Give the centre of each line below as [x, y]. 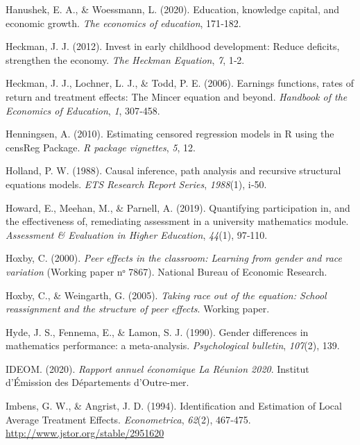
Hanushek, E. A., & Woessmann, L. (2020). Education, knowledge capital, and [173, 9]
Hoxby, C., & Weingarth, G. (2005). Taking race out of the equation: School [166, 295]
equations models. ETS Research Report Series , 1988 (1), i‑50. [136, 184]
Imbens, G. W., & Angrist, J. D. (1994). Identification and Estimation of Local [174, 406]
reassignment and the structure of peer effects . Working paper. [138, 309]
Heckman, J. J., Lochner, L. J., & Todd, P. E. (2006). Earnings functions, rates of [180, 83]
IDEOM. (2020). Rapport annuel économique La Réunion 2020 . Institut [157, 368]
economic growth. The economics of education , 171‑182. [123, 23]
